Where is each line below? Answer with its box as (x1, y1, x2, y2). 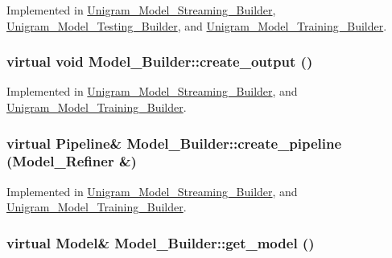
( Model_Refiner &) (6, 151, 137, 171)
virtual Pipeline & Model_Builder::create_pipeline (6, 133, 342, 153)
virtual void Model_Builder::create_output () (6, 51, 313, 72)
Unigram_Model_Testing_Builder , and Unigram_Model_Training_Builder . (6, 17, 387, 34)
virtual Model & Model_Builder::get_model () (6, 232, 315, 252)
